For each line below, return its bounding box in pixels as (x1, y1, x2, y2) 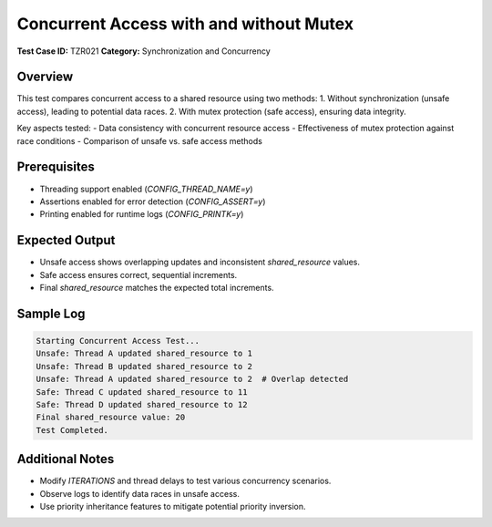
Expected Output (16, 232, 116, 248)
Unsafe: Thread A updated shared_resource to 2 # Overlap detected (36, 374, 349, 385)
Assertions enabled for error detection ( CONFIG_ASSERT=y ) (39, 196, 266, 207)
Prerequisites (16, 160, 95, 175)
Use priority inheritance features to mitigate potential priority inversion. (39, 501, 306, 512)
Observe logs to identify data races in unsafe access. (39, 488, 241, 499)
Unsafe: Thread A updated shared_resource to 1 (36, 348, 252, 359)
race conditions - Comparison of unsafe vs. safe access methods (16, 135, 263, 146)
